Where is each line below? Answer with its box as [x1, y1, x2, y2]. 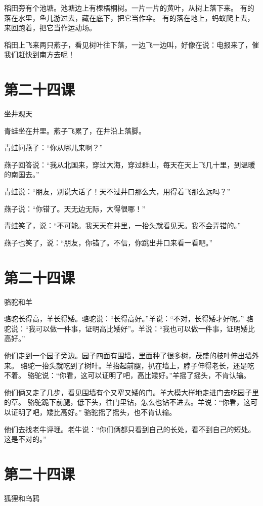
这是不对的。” [4, 434, 47, 444]
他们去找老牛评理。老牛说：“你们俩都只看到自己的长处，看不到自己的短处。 [4, 424, 255, 434]
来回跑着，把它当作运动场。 [4, 22, 96, 33]
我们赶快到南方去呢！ [4, 49, 75, 60]
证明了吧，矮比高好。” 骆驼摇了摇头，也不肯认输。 [11, 406, 177, 417]
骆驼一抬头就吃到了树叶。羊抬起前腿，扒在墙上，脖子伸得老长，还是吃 [20, 360, 254, 370]
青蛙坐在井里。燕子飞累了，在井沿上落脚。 [4, 125, 146, 136]
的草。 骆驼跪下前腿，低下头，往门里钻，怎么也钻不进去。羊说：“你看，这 [4, 397, 251, 407]
